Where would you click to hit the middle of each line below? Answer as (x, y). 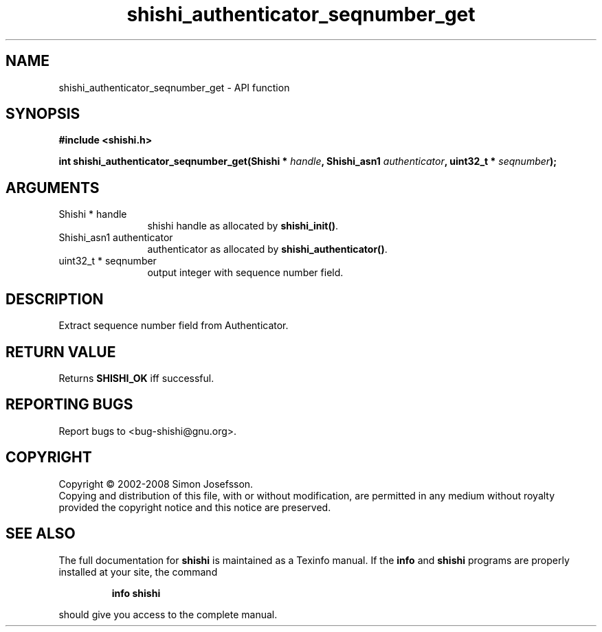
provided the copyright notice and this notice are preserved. (195, 507)
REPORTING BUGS (69, 405)
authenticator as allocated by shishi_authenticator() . (267, 249)
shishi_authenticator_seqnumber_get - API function (174, 87)
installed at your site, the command (138, 572)
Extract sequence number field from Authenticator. (174, 326)
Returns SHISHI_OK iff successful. (136, 378)
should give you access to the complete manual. (168, 614)
